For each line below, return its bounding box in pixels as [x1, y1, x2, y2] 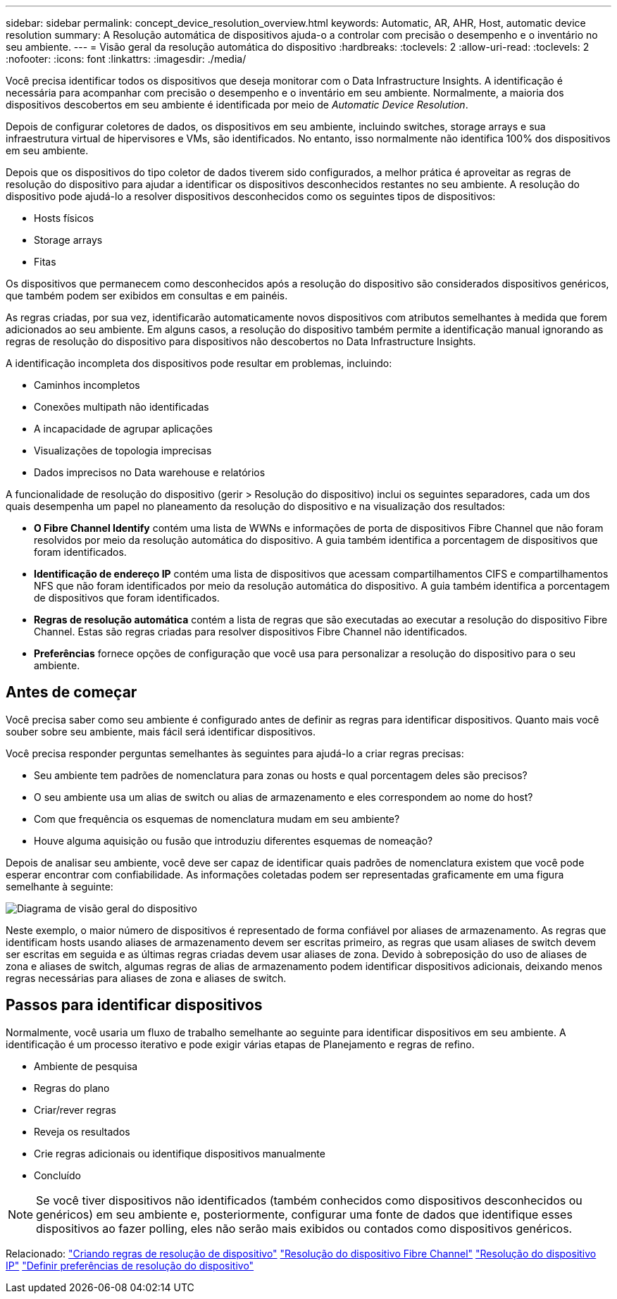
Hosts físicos [34, 212, 94, 224]
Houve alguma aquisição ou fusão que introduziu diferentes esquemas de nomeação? [34, 834, 433, 847]
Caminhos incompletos [34, 379, 140, 391]
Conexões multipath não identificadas [34, 401, 209, 413]
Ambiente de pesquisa [34, 1059, 138, 1072]
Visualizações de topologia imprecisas [34, 445, 212, 456]
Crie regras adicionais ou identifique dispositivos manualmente [34, 1147, 325, 1160]
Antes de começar [6, 683, 137, 702]
